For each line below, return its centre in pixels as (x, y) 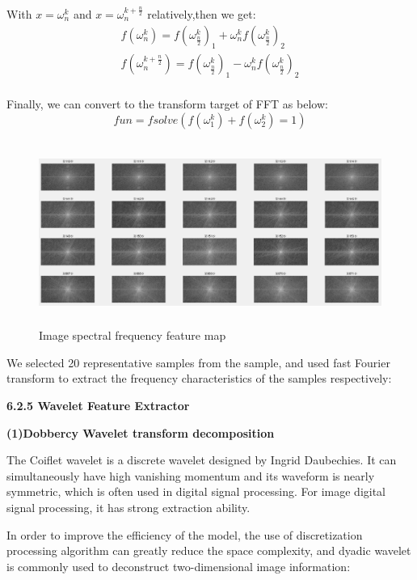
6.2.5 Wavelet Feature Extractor (98, 406)
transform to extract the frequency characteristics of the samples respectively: (199, 378)
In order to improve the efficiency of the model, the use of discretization (185, 534)
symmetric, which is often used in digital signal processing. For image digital (196, 491)
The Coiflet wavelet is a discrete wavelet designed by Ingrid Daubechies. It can (202, 460)
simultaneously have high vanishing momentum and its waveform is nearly (191, 475)
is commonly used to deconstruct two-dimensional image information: (179, 566)
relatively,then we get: (202, 14)
